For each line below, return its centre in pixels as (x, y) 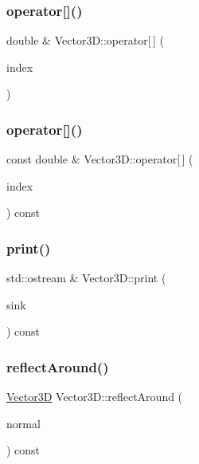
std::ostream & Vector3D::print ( (86, 278)
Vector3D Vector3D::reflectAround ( (95, 397)
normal (23, 423)
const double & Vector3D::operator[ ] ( (100, 159)
